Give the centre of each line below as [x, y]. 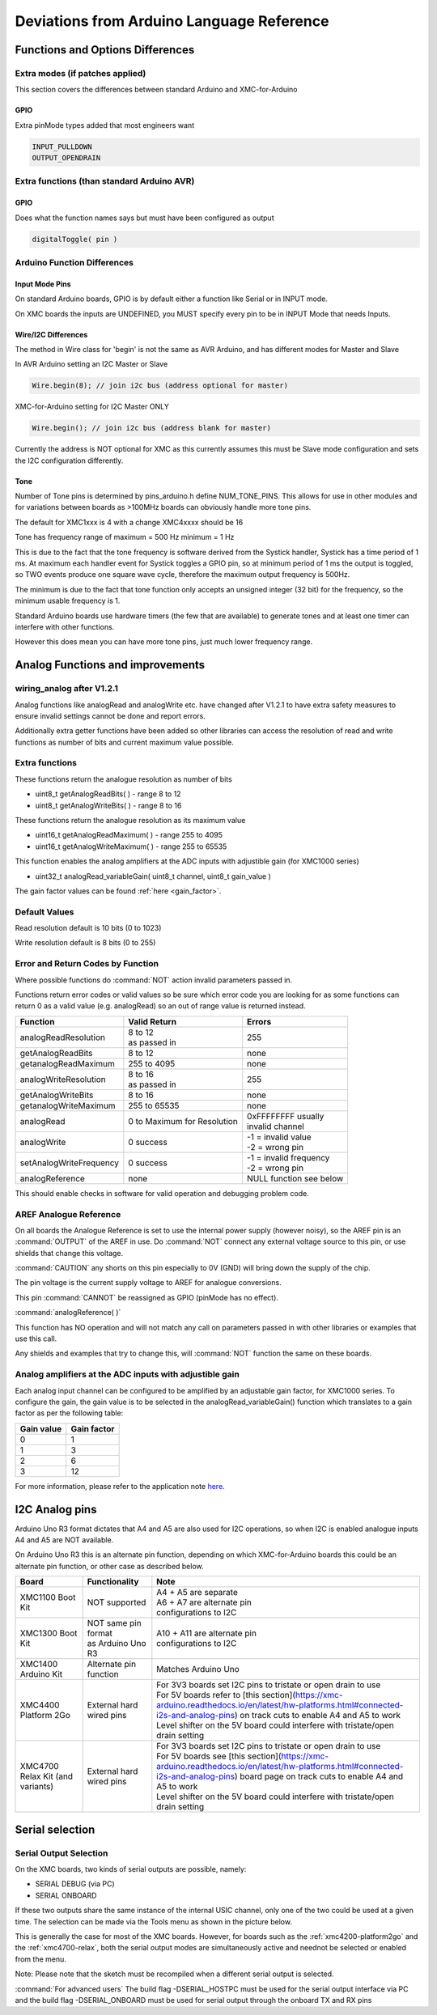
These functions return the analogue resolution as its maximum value [130, 820]
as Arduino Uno [117, 1644]
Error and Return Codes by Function [87, 964]
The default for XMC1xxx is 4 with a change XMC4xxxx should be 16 [129, 522]
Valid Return [153, 1021]
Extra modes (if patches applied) [81, 73]
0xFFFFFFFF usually [286, 1116]
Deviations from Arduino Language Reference [172, 21]
